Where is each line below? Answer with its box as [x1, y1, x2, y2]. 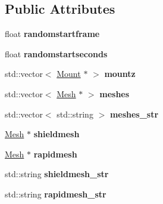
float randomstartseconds [5, 47, 108, 60]
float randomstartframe [5, 27, 100, 40]
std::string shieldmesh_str [5, 168, 109, 180]
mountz [104, 67, 136, 80]
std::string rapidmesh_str [5, 187, 106, 200]
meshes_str [109, 107, 159, 120]
